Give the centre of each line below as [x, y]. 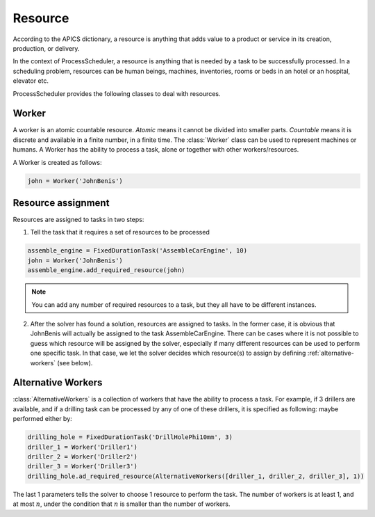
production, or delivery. [46, 48]
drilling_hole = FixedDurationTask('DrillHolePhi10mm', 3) [130, 437]
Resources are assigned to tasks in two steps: [78, 220]
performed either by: [42, 419]
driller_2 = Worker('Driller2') [83, 457]
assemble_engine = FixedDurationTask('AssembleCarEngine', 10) [137, 251]
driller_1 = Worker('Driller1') [83, 447]
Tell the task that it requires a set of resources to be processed [120, 232]
